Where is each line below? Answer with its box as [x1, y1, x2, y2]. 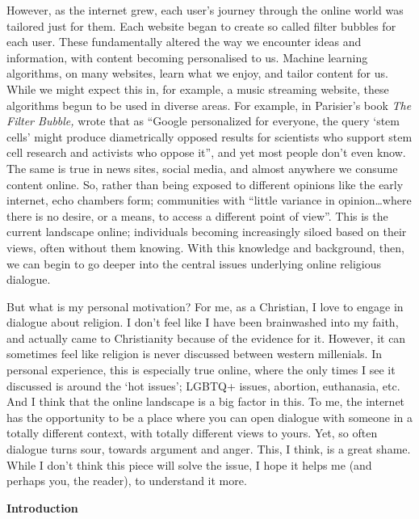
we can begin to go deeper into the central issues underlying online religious [6, 255, 382, 272]
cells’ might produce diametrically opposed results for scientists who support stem [6, 128, 413, 145]
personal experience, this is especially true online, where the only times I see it [6, 361, 396, 378]
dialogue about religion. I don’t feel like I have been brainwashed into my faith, [6, 314, 399, 331]
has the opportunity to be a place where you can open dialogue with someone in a [6, 408, 413, 425]
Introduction [6, 499, 78, 516]
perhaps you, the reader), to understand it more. [6, 472, 247, 489]
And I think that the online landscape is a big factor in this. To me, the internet [6, 393, 405, 410]
